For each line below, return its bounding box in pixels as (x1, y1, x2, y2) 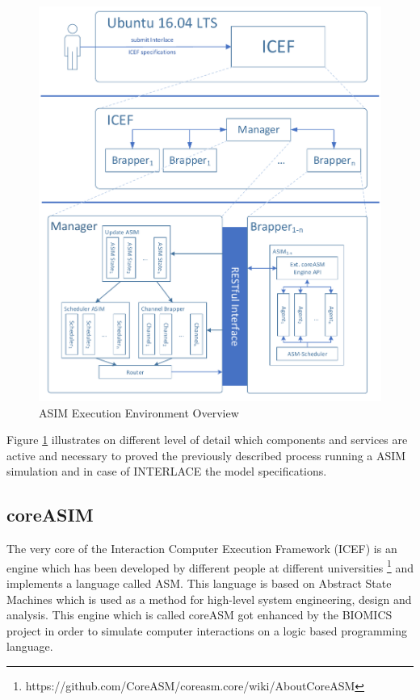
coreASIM (6, 502, 94, 527)
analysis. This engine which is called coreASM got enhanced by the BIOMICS (6, 606, 393, 623)
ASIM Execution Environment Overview (39, 404, 239, 421)
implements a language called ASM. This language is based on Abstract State (6, 575, 392, 592)
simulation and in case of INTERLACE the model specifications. (6, 463, 327, 480)
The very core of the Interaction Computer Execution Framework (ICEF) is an (6, 540, 397, 557)
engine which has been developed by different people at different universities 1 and (6, 556, 414, 576)
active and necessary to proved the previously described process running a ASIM (6, 446, 406, 463)
